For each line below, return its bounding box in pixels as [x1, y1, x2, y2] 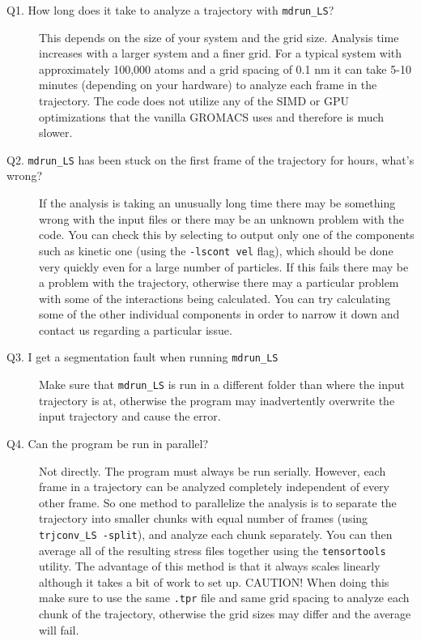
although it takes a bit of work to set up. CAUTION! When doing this [39, 573, 389, 590]
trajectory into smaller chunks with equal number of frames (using [39, 510, 368, 527]
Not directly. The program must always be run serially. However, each [39, 462, 386, 479]
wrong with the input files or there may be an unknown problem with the [39, 210, 404, 227]
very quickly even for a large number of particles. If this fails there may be [39, 258, 409, 275]
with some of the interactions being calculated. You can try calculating [39, 289, 391, 306]
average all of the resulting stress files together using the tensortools [39, 541, 386, 558]
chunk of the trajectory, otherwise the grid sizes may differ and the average [39, 605, 411, 622]
